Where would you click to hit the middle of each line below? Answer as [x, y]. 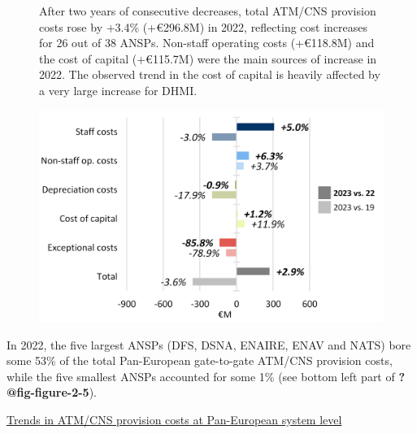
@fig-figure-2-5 [48, 392]
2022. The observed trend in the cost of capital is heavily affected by [210, 74]
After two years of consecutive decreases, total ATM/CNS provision [208, 11]
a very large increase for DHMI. [118, 90]
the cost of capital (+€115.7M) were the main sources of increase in [208, 58]
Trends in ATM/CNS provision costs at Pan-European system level [174, 419]
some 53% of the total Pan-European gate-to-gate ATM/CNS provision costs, [200, 360]
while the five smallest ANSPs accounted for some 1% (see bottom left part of [201, 376]
